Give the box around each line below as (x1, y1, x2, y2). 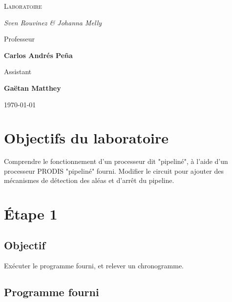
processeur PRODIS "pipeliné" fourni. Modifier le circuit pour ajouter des (4, 165, 224, 176)
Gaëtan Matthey (4, 82, 61, 93)
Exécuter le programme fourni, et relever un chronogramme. (4, 260, 184, 270)
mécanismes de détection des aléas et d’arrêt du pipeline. (4, 175, 174, 185)
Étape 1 (4, 204, 58, 224)
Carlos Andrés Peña (4, 50, 73, 60)
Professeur (4, 34, 35, 44)
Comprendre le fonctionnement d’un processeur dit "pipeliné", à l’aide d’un (4, 156, 228, 166)
